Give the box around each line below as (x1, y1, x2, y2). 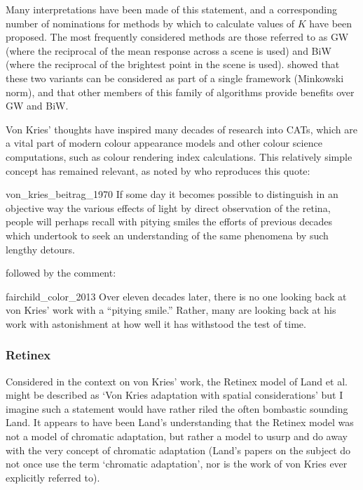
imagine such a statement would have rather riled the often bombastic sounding (6, 401, 348, 416)
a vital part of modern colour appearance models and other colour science (6, 135, 322, 150)
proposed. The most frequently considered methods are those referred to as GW (6, 29, 349, 44)
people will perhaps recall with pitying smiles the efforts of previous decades (6, 214, 333, 229)
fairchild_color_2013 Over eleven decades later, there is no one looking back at (6, 289, 347, 303)
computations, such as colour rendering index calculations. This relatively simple (6, 149, 352, 164)
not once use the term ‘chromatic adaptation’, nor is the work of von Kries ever (6, 456, 348, 471)
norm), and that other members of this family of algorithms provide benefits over (6, 84, 355, 99)
